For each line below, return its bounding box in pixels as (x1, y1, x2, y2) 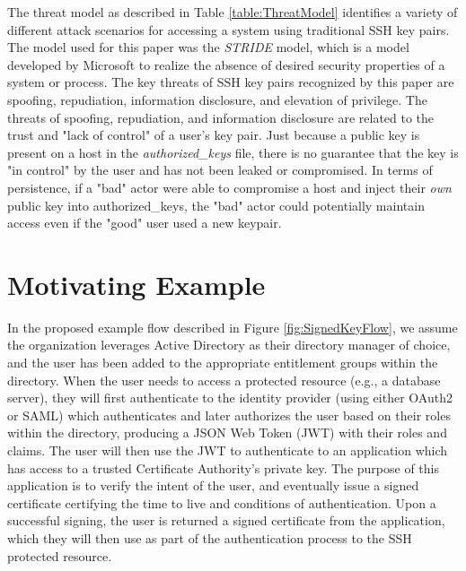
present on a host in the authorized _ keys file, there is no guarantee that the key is (7, 143, 459, 161)
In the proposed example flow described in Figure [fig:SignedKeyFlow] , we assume (7, 317, 458, 336)
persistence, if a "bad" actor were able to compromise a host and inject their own (7, 177, 452, 196)
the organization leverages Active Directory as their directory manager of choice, (7, 335, 451, 354)
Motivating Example (7, 265, 266, 302)
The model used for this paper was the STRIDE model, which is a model (7, 38, 409, 56)
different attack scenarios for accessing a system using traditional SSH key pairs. (7, 20, 450, 39)
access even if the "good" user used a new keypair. (7, 213, 282, 232)
